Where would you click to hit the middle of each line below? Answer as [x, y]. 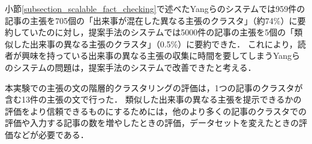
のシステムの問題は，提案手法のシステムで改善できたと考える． [130, 67]
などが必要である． [51, 134]
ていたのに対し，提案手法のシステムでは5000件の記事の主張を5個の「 [158, 32]
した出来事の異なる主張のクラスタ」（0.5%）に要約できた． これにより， [155, 43]
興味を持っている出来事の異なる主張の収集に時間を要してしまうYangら [160, 55]
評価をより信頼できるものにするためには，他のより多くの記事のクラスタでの [156, 111]
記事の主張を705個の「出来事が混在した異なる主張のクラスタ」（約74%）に [151, 20]
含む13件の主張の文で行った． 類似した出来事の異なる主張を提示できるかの [153, 99]
